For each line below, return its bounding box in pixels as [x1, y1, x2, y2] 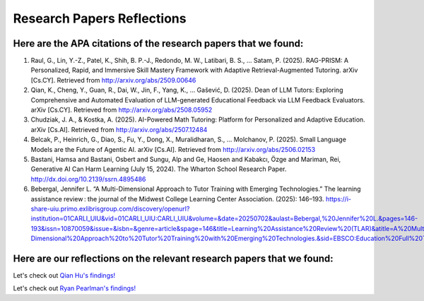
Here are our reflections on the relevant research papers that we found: [13, 252, 334, 264]
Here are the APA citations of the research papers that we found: [13, 37, 304, 49]
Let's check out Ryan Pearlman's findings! [13, 284, 136, 293]
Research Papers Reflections [13, 11, 187, 26]
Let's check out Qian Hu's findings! [13, 271, 116, 279]
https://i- [325, 194, 351, 203]
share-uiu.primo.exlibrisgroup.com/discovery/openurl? [30, 204, 190, 213]
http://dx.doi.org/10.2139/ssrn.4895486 [30, 175, 146, 183]
